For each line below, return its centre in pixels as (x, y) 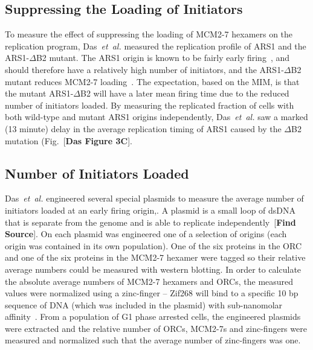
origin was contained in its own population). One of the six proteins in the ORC (153, 245)
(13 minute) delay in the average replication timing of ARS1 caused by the (143, 128)
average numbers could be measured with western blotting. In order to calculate (153, 269)
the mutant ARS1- (39, 93)
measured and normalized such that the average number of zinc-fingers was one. (153, 340)
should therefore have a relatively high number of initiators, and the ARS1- (144, 69)
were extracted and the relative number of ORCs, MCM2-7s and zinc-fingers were (156, 328)
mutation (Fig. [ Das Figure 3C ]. (69, 140)
